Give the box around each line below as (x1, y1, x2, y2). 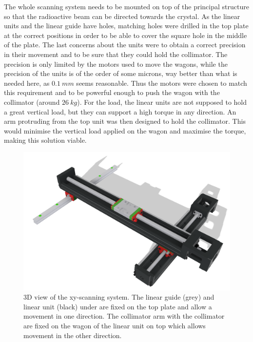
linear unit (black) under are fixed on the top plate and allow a (23, 301, 212, 311)
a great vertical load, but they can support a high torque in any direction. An (4, 106, 236, 116)
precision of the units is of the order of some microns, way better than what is (4, 68, 237, 78)
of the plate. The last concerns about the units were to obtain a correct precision (4, 39, 246, 50)
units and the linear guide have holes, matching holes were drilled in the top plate (4, 20, 249, 31)
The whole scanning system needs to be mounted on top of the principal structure (4, 1, 249, 11)
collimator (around (4, 96, 60, 107)
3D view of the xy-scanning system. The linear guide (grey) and (23, 292, 214, 302)
